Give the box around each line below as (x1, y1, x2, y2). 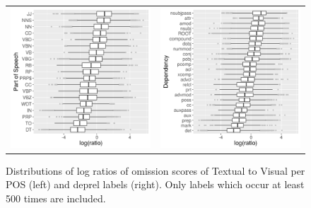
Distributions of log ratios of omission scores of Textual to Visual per (6, 163, 305, 178)
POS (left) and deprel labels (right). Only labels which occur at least (6, 177, 305, 192)
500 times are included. (6, 191, 106, 206)
